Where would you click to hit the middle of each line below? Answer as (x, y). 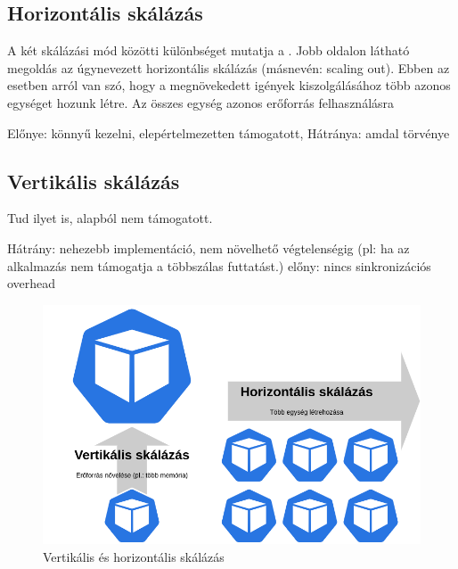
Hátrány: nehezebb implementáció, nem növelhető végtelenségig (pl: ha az (209, 247)
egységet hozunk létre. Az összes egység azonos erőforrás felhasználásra (201, 102)
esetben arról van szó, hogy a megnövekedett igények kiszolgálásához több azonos (229, 85)
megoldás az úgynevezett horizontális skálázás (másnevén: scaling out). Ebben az (229, 67)
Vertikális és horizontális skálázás (134, 556)
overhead (32, 283)
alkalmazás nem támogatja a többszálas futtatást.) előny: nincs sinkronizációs (219, 265)
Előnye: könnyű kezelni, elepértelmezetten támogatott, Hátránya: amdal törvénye (229, 132)
